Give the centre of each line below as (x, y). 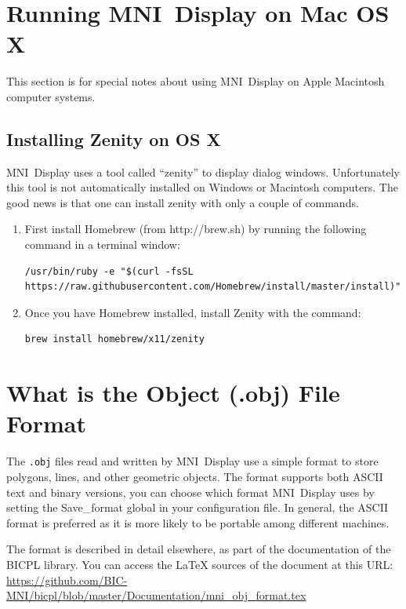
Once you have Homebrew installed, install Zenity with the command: (193, 312)
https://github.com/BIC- (67, 580)
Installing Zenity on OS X (114, 139)
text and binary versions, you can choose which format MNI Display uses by (190, 492)
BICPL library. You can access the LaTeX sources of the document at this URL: (200, 564)
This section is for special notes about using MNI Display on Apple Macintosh (196, 81)
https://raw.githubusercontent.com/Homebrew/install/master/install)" (213, 287)
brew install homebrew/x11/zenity (114, 339)
